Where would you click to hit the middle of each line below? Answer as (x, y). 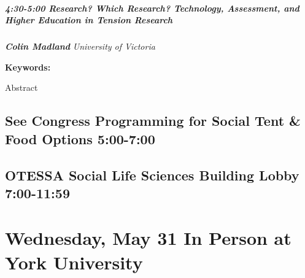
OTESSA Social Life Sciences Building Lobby (152, 175)
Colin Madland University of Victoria (80, 46)
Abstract (21, 87)
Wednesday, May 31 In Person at (148, 238)
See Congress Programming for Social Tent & (153, 121)
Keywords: (28, 67)
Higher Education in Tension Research (89, 20)
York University (74, 262)
